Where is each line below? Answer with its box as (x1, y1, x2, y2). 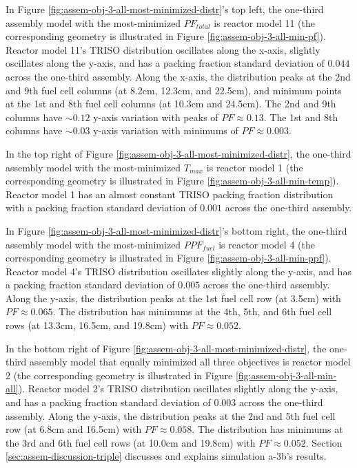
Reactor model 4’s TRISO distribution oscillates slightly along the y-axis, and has (6, 264, 351, 278)
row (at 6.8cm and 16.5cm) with (6, 422, 142, 436)
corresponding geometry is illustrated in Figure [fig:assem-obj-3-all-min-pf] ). (6, 29, 326, 43)
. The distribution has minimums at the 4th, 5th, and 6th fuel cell (52, 304, 332, 319)
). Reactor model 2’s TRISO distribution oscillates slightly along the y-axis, (18, 381, 338, 396)
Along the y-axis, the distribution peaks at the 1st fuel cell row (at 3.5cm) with (6, 290, 341, 305)
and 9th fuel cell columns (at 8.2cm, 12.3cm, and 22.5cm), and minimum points (6, 83, 342, 97)
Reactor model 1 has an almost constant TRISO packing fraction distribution (6, 187, 334, 201)
